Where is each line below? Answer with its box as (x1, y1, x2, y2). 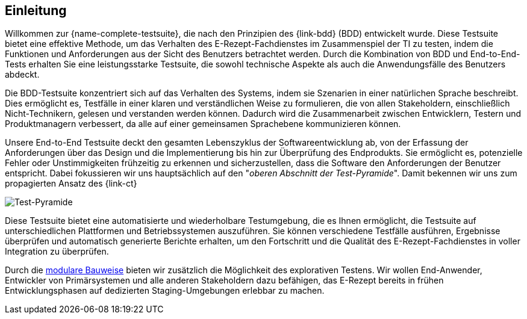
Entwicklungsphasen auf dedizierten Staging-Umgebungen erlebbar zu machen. (5, 285, 325, 296)
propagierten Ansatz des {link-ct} (5, 178, 137, 189)
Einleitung (5, 3, 67, 18)
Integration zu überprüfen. (5, 246, 109, 257)
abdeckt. (5, 69, 40, 80)
